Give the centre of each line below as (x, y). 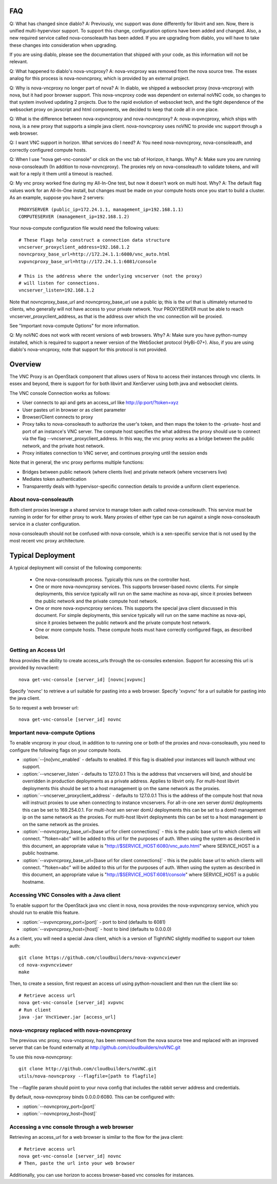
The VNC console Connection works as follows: (60, 393)
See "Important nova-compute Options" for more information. (75, 325)
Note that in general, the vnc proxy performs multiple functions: (77, 462)
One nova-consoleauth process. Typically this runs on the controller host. (113, 579)
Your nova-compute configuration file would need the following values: (85, 228)
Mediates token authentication (54, 479)
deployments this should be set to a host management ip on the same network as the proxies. (121, 788)
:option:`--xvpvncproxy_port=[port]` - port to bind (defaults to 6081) (94, 922)
